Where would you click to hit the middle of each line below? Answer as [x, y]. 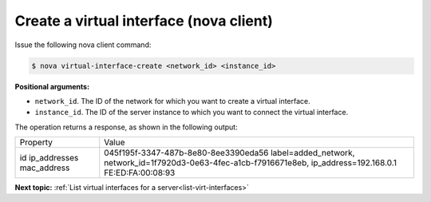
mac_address [45, 168]
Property [36, 142]
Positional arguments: [52, 86]
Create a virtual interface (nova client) [144, 21]
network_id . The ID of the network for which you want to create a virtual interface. [172, 101]
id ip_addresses [49, 158]
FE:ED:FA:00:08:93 [140, 173]
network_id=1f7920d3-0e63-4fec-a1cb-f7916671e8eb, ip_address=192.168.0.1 [250, 163]
